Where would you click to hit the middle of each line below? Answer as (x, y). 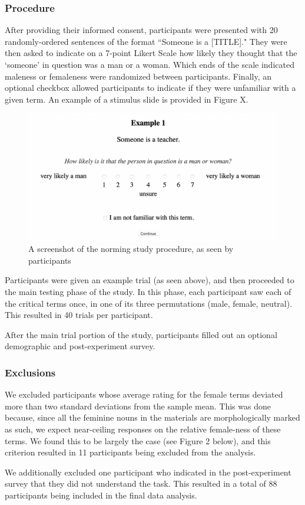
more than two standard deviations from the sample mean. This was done (138, 406)
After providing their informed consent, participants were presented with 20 (141, 30)
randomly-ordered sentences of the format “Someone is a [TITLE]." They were (146, 41)
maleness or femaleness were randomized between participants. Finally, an (138, 76)
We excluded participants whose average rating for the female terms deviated (144, 394)
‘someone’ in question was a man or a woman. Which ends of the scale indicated (150, 64)
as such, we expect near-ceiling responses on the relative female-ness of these (143, 429)
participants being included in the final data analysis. (101, 495)
